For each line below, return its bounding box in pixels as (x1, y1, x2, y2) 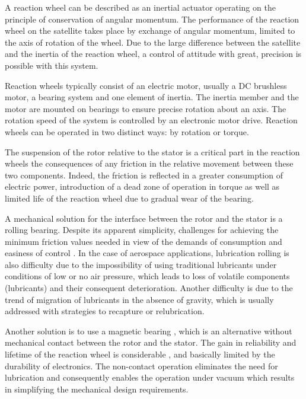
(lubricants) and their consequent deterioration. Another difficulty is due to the (5, 282, 293, 294)
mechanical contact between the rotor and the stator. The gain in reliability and (5, 336, 297, 349)
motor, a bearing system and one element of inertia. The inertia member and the (5, 91, 299, 103)
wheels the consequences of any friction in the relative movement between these (5, 157, 294, 170)
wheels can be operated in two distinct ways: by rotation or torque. (5, 125, 249, 138)
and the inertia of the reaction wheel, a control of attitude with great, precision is (5, 47, 302, 60)
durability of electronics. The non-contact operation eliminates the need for (5, 359, 278, 372)
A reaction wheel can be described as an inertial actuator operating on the (5, 1, 276, 13)
